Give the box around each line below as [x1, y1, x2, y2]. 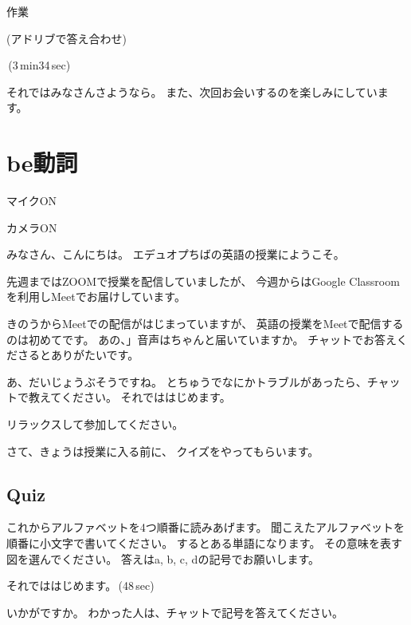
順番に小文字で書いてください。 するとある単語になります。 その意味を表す [6, 535, 403, 552]
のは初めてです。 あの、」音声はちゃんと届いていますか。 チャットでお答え [6, 330, 397, 347]
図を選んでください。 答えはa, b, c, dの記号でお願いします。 [6, 550, 320, 567]
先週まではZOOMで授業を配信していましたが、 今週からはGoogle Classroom [6, 272, 400, 289]
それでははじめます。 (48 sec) [6, 577, 155, 594]
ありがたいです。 [50, 346, 139, 363]
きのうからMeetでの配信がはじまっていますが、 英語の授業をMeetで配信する [6, 315, 404, 332]
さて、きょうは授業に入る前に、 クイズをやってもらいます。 [6, 442, 319, 459]
